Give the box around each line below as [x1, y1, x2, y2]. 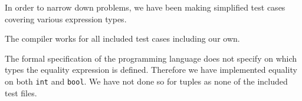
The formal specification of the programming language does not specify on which [5, 52, 297, 64]
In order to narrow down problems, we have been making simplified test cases [5, 1, 285, 13]
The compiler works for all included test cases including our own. [5, 32, 240, 45]
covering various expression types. [5, 12, 127, 25]
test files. [5, 86, 37, 99]
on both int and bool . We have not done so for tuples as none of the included [5, 75, 288, 87]
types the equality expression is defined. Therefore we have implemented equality [5, 63, 297, 76]
